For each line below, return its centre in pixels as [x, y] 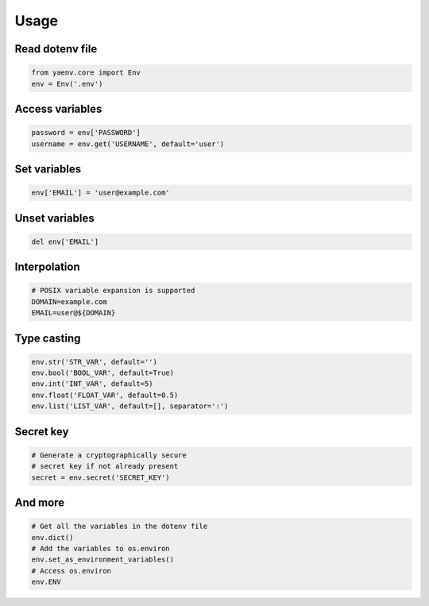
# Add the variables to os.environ [100, 548]
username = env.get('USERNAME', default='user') [128, 144]
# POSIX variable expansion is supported [113, 291]
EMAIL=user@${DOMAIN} [73, 313]
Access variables [58, 108]
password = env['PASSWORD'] [86, 133]
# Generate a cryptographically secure [109, 455]
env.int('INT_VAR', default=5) [93, 384]
